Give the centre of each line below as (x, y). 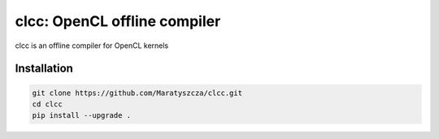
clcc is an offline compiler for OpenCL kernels (92, 46)
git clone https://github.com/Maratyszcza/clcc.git (137, 93)
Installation (44, 69)
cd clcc (47, 104)
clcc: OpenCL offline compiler (118, 21)
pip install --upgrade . (82, 115)
